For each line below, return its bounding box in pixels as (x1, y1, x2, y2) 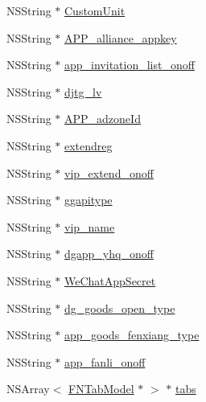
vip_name (64, 218, 115, 235)
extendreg (64, 137, 113, 154)
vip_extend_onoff (64, 164, 154, 181)
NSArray (6, 380, 50, 397)
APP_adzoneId (64, 110, 141, 127)
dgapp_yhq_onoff (64, 245, 154, 262)
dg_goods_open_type (64, 299, 175, 316)
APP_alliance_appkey (64, 29, 177, 46)
